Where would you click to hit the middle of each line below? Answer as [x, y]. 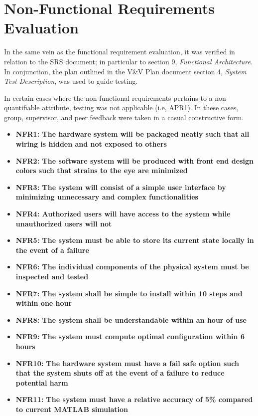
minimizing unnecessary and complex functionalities [107, 197]
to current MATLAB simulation [72, 409]
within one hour [44, 303]
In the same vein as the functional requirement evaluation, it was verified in [120, 52]
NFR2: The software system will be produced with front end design [135, 160]
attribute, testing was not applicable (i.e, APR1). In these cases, [140, 107]
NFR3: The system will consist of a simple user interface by [121, 187]
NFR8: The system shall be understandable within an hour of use [131, 319]
